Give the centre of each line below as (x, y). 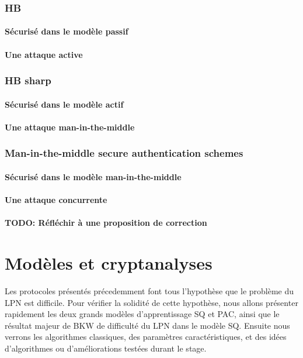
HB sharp (28, 80)
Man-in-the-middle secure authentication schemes (124, 153)
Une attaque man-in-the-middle (70, 127)
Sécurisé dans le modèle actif (64, 104)
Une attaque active (44, 54)
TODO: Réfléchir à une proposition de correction (106, 223)
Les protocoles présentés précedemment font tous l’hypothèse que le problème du (149, 290)
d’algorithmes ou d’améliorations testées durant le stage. (106, 348)
